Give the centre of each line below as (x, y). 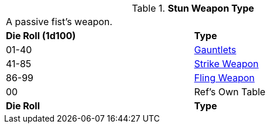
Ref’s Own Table (230, 92)
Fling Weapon (224, 78)
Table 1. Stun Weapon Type (193, 8)
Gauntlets (215, 50)
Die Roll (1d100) (41, 36)
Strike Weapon (226, 64)
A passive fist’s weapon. (59, 22)
